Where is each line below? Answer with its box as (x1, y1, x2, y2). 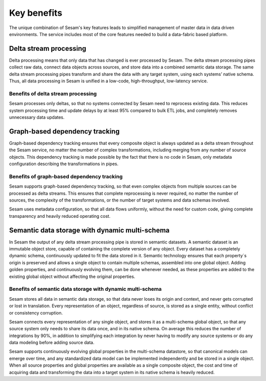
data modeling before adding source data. (9, 340, 95, 346)
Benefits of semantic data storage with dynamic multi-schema (9, 286, 162, 293)
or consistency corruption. (9, 310, 63, 315)
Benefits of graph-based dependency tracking (9, 173, 123, 180)
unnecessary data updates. (9, 114, 65, 120)
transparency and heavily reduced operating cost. (9, 213, 111, 219)
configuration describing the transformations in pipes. (9, 161, 119, 167)
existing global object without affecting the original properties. (9, 274, 135, 279)
